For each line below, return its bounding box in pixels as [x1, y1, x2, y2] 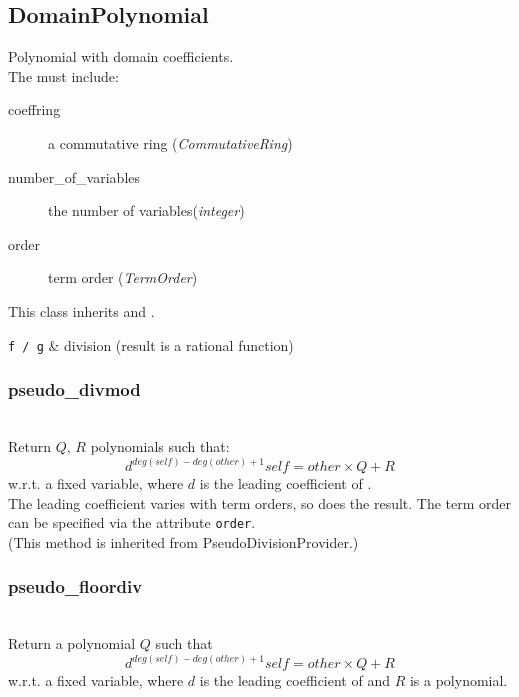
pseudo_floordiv [8, 574, 143, 599]
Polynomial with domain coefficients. [8, 46, 234, 67]
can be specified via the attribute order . [8, 512, 256, 533]
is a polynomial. [409, 670, 508, 691]
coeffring [8, 99, 61, 120]
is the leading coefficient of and [199, 670, 390, 691]
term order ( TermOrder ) [48, 267, 198, 288]
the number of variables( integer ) [48, 200, 245, 221]
